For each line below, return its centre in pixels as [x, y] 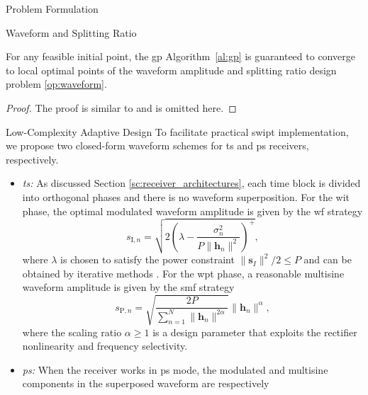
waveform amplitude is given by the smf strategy [128, 287]
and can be [328, 259]
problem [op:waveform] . [56, 84]
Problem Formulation [52, 8]
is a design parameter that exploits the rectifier [255, 332]
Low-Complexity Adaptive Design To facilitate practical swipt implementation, [177, 131]
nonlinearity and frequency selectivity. [105, 346]
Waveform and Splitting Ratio [71, 32]
